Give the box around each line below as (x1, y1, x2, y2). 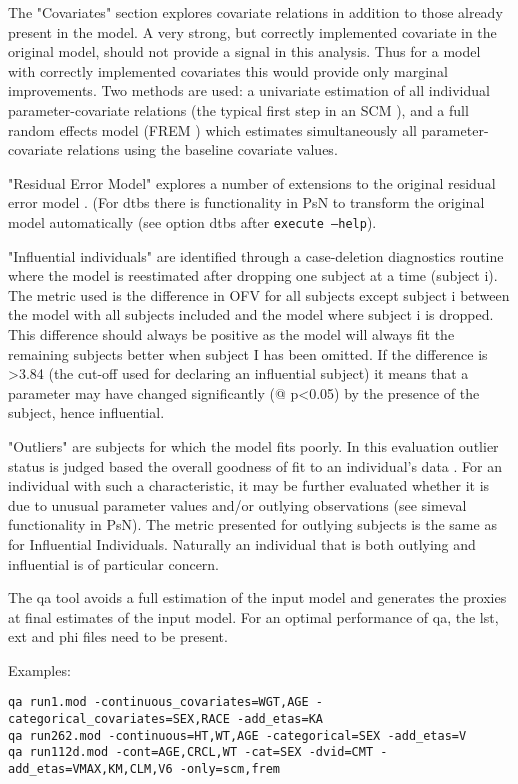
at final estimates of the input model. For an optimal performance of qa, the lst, (8, 606, 499, 627)
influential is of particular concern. (8, 553, 220, 574)
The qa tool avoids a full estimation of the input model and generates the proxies (8, 587, 507, 608)
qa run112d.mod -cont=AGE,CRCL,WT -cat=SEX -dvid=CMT (8, 745, 374, 760)
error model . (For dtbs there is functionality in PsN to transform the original (8, 192, 485, 213)
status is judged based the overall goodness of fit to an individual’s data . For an (8, 455, 502, 476)
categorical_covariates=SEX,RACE (8, 712, 230, 727)
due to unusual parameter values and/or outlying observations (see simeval (8, 494, 467, 515)
